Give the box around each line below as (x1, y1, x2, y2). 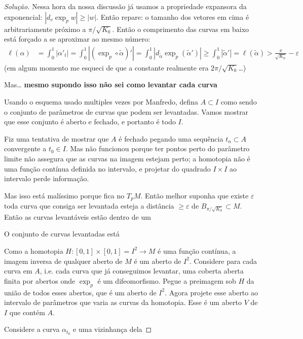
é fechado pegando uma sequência (119, 133, 223, 144)
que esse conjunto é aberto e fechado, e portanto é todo (4, 116, 176, 127)
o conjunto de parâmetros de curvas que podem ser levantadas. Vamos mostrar (4, 106, 249, 117)
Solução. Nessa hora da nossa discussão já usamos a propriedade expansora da (4, 1, 247, 11)
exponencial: (4, 11, 43, 22)
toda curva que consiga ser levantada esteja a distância (4, 200, 174, 211)
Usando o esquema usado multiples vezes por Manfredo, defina (4, 96, 199, 107)
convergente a (4, 143, 47, 154)
